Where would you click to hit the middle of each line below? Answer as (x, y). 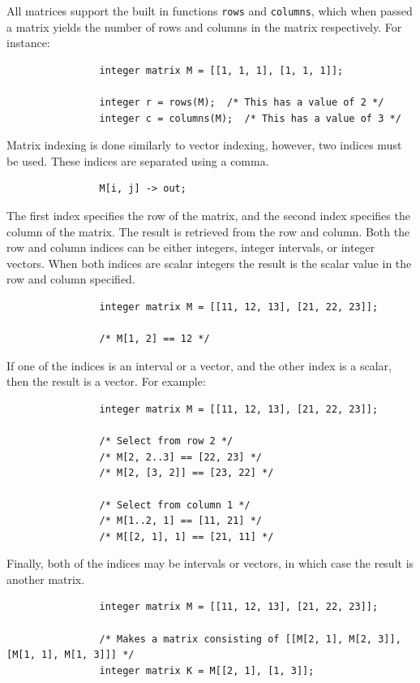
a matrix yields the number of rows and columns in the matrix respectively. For (204, 26)
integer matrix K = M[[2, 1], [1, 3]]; (207, 670)
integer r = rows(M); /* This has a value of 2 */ (242, 103)
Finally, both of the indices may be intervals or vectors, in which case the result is (210, 563)
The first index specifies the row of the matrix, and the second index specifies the (208, 215)
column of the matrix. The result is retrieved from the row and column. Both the (208, 231)
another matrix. (46, 579)
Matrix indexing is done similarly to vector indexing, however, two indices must (204, 145)
